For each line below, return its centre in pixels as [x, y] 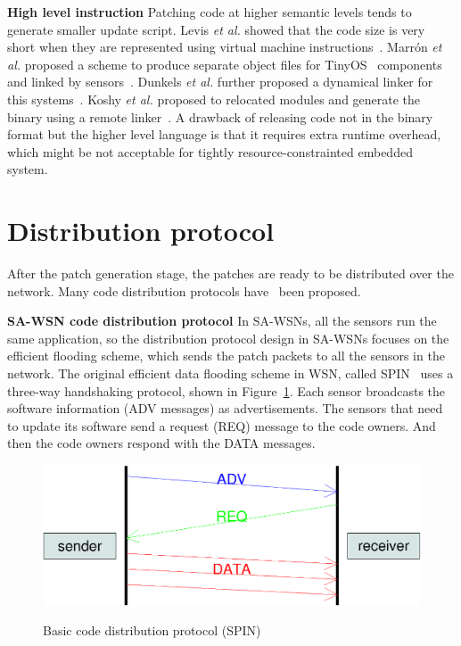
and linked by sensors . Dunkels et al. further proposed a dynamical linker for [220, 82]
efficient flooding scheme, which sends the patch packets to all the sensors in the [226, 356]
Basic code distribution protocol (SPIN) [152, 630]
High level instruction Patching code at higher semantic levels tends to [210, 12]
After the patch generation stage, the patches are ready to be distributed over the [230, 273]
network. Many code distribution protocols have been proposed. [184, 290]
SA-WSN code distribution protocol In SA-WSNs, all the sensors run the [222, 321]
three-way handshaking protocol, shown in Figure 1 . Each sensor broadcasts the [226, 390]
